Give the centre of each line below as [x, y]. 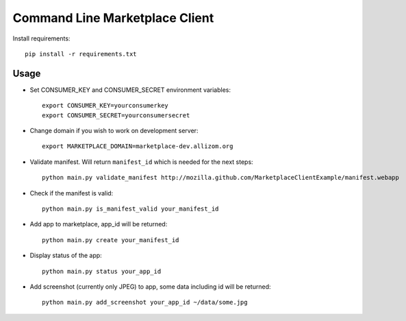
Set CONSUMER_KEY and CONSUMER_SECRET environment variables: [130, 90]
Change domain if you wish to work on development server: [114, 131]
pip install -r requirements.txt [81, 54]
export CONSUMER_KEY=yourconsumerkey [105, 106]
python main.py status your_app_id [102, 271]
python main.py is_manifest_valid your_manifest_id [130, 209]
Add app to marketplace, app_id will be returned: [99, 224]
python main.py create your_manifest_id [111, 240]
